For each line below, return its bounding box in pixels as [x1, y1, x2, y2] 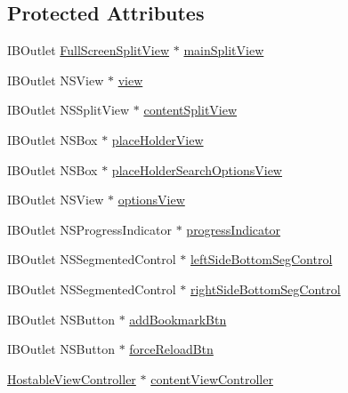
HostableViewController [7, 369, 136, 388]
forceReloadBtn [129, 340, 214, 358]
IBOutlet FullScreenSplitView [7, 41, 170, 60]
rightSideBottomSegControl [190, 279, 341, 298]
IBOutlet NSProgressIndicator [7, 220, 173, 238]
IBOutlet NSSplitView [7, 100, 130, 119]
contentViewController [150, 369, 273, 388]
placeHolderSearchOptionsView [111, 160, 282, 179]
